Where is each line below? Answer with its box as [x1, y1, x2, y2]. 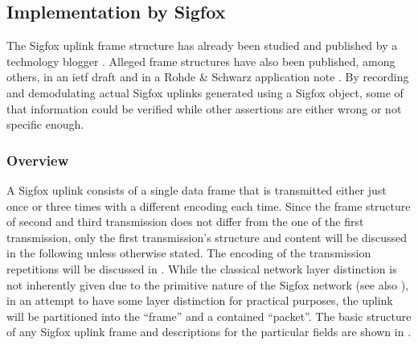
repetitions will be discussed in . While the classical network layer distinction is [6, 260, 397, 277]
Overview [6, 150, 69, 170]
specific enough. [6, 116, 84, 133]
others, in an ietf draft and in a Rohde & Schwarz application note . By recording [6, 68, 409, 85]
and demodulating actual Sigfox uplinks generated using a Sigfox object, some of [6, 84, 404, 101]
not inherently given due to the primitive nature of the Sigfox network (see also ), [6, 276, 409, 293]
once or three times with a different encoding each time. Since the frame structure [6, 197, 411, 214]
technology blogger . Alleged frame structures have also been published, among [6, 52, 395, 69]
